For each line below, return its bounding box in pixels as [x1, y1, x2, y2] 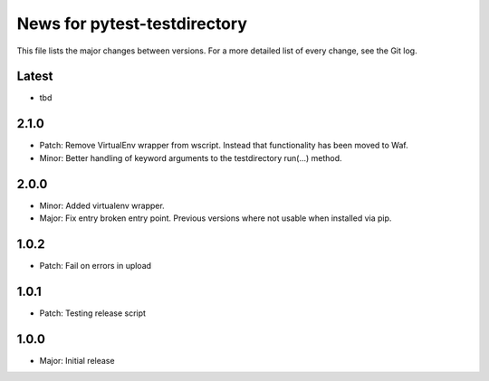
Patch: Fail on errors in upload [39, 260, 152, 271]
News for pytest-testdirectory [16, 14, 248, 33]
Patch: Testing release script [39, 308, 147, 319]
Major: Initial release [39, 355, 115, 366]
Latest [16, 69, 53, 84]
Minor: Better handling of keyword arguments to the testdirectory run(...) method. [39, 152, 343, 163]
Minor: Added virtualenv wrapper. [39, 200, 165, 211]
